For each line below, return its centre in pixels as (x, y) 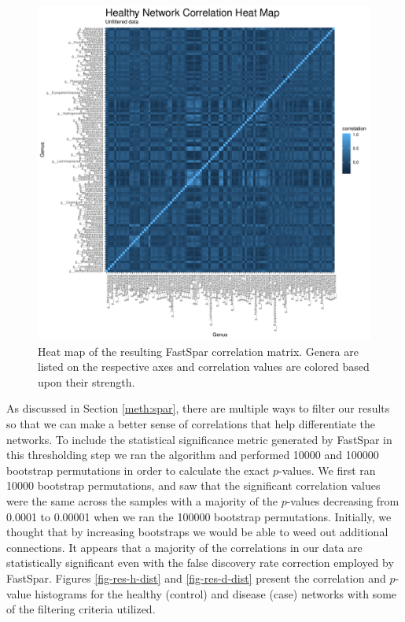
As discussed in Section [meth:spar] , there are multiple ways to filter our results (198, 408)
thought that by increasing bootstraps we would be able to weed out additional (197, 532)
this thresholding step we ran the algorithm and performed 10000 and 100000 (193, 455)
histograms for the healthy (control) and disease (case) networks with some (216, 593)
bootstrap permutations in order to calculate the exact (138, 470)
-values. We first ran (327, 470)
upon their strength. (87, 381)
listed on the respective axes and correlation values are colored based (204, 367)
